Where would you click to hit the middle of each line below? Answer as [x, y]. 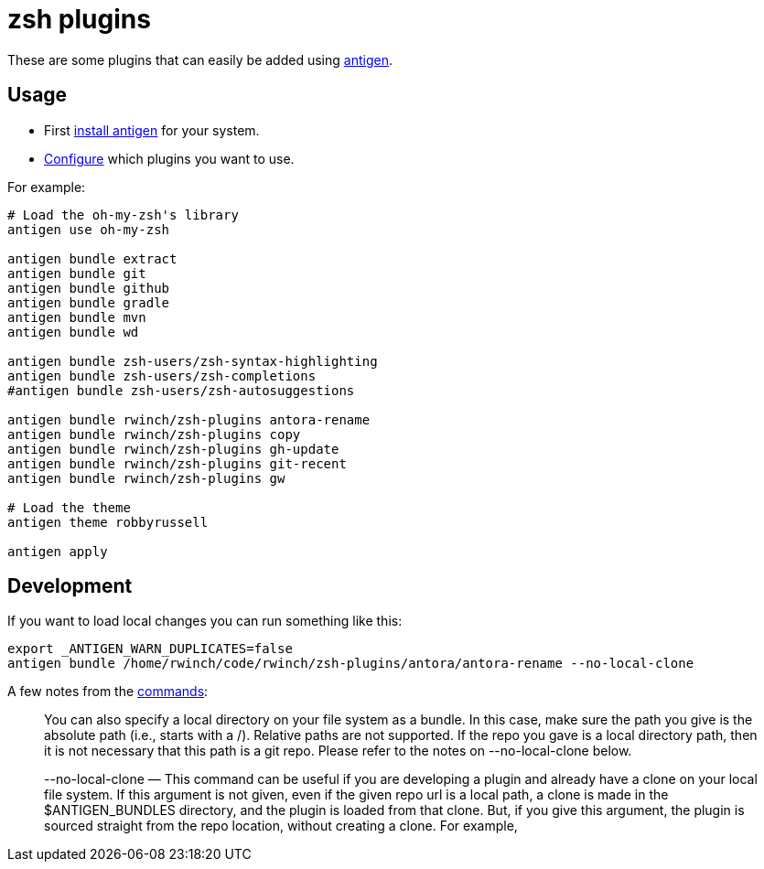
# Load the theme [69, 507]
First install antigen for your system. [152, 130]
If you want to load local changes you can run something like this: [205, 621]
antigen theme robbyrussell [108, 522]
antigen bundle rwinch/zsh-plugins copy [154, 434]
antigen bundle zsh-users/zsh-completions [162, 375]
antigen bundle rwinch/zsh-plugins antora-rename [189, 419]
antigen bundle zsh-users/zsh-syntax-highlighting [193, 361]
